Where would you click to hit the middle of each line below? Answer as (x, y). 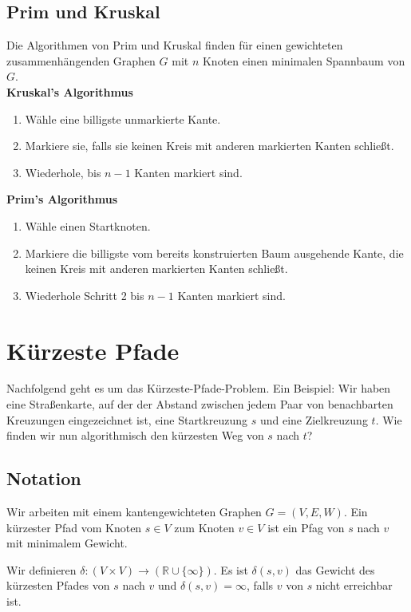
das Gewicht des (335, 569)
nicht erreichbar (354, 585)
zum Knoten (204, 527)
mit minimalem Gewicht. (67, 543)
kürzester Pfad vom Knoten (74, 527)
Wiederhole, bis (63, 172)
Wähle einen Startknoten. (88, 225)
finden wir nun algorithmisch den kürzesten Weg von (135, 435)
